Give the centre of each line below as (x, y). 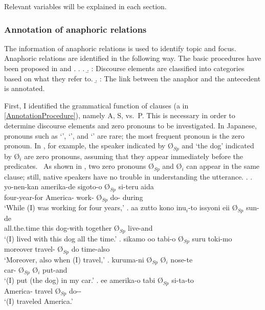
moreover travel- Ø (34, 249)
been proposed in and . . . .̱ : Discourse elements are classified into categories (124, 68)
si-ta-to (183, 280)
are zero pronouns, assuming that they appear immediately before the (134, 156)
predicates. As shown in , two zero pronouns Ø (79, 166)
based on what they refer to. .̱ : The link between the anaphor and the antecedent (132, 78)
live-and (140, 228)
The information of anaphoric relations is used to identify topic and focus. (120, 48)
